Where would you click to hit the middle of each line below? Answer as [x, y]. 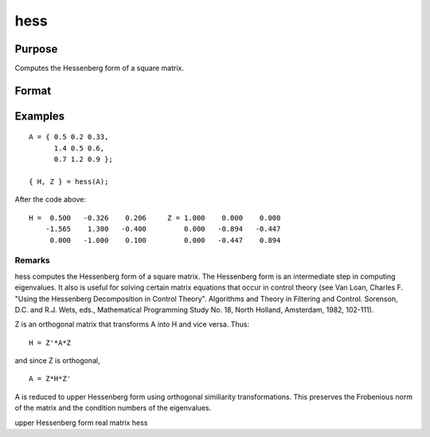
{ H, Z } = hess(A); [69, 182]
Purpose [36, 49]
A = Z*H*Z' [50, 379]
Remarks [33, 260]
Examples [40, 116]
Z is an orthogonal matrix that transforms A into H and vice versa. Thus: [132, 324]
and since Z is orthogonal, [57, 361]
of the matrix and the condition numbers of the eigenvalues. [113, 408]
